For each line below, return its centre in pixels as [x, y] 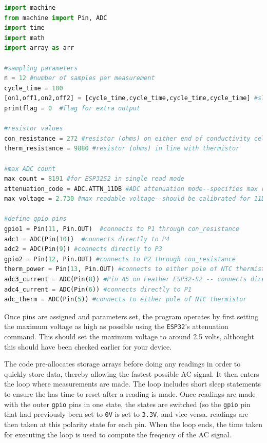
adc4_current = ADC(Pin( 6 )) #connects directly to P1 [98, 289]
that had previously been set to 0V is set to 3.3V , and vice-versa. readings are [126, 414]
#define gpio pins [35, 219]
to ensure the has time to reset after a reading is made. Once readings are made [130, 394]
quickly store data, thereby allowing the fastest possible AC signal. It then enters [132, 373]
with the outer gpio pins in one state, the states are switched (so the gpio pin [127, 404]
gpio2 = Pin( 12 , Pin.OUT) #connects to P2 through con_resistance [120, 259]
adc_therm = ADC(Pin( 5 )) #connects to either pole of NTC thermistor [126, 300]
